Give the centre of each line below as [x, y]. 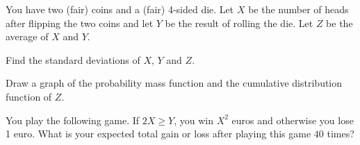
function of [29, 96]
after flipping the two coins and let [80, 23]
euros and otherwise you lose [293, 120]
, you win [194, 120]
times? [341, 134]
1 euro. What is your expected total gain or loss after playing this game [158, 134]
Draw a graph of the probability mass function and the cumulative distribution [174, 83]
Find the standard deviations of [73, 59]
